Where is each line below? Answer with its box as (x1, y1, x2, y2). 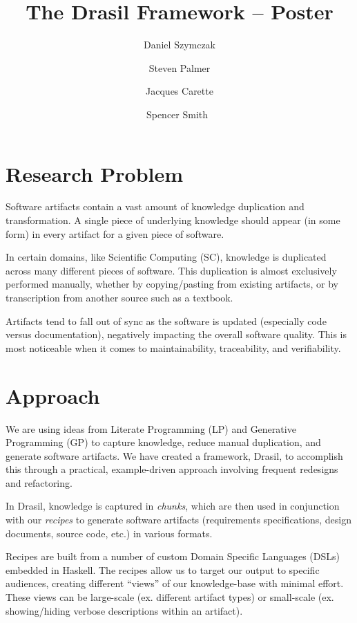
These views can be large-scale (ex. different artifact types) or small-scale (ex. (6, 590, 334, 604)
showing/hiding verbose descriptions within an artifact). (6, 603, 243, 617)
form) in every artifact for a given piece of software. (6, 226, 224, 241)
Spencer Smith (146, 106, 209, 121)
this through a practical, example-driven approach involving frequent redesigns (6, 462, 338, 476)
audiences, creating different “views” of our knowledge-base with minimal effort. (6, 576, 344, 591)
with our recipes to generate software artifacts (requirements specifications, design (6, 512, 351, 527)
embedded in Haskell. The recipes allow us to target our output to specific (6, 562, 320, 577)
